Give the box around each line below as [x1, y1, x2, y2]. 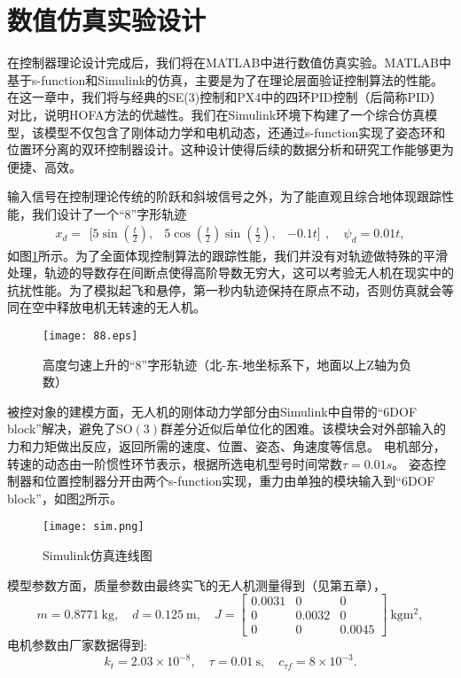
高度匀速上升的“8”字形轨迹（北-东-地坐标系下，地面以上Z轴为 [43, 355, 400, 373]
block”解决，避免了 [7, 419, 116, 438]
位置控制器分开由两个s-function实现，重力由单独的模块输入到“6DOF [43, 471, 435, 490]
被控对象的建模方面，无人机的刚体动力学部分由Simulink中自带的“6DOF [7, 401, 418, 420]
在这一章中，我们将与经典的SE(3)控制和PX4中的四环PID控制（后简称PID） [7, 88, 442, 106]
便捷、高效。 [7, 157, 82, 175]
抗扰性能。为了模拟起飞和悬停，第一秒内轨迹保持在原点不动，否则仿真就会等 [7, 280, 454, 299]
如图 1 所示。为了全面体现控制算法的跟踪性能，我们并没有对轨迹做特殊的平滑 [7, 245, 448, 264]
